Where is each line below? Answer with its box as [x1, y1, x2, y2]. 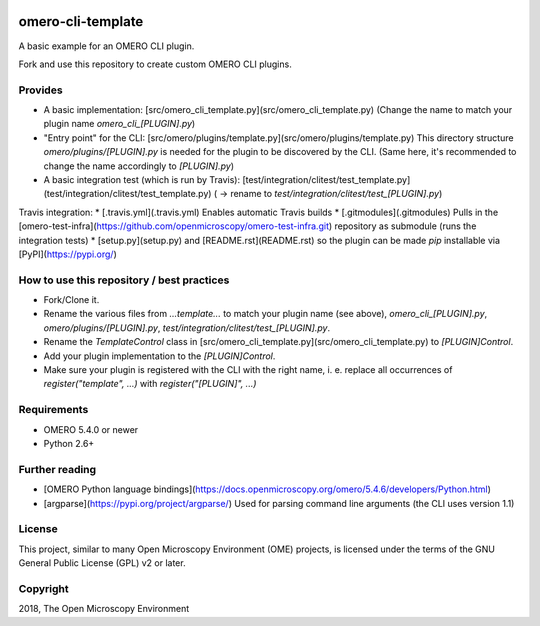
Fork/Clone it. [43, 294, 100, 306]
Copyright [18, 581, 69, 595]
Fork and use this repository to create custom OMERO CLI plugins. [18, 58, 292, 70]
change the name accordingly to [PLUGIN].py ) [43, 160, 235, 172]
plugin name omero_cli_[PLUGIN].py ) [43, 118, 196, 130]
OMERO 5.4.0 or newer [43, 423, 139, 435]
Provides [18, 83, 64, 97]
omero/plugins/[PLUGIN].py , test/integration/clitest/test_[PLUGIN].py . [43, 321, 330, 334]
